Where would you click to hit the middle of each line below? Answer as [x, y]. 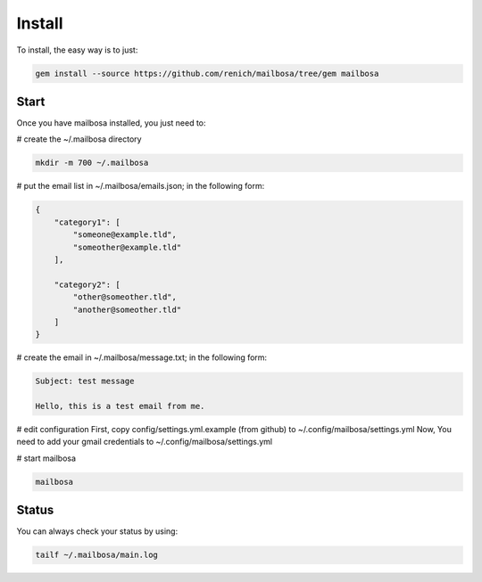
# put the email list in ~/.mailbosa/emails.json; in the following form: [141, 186]
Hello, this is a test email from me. [120, 406]
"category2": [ [87, 284]
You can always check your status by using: [97, 531]
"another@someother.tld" [127, 309]
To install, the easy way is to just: [77, 50]
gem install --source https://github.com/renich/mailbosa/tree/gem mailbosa [207, 73]
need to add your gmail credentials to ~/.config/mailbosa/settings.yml [144, 442]
